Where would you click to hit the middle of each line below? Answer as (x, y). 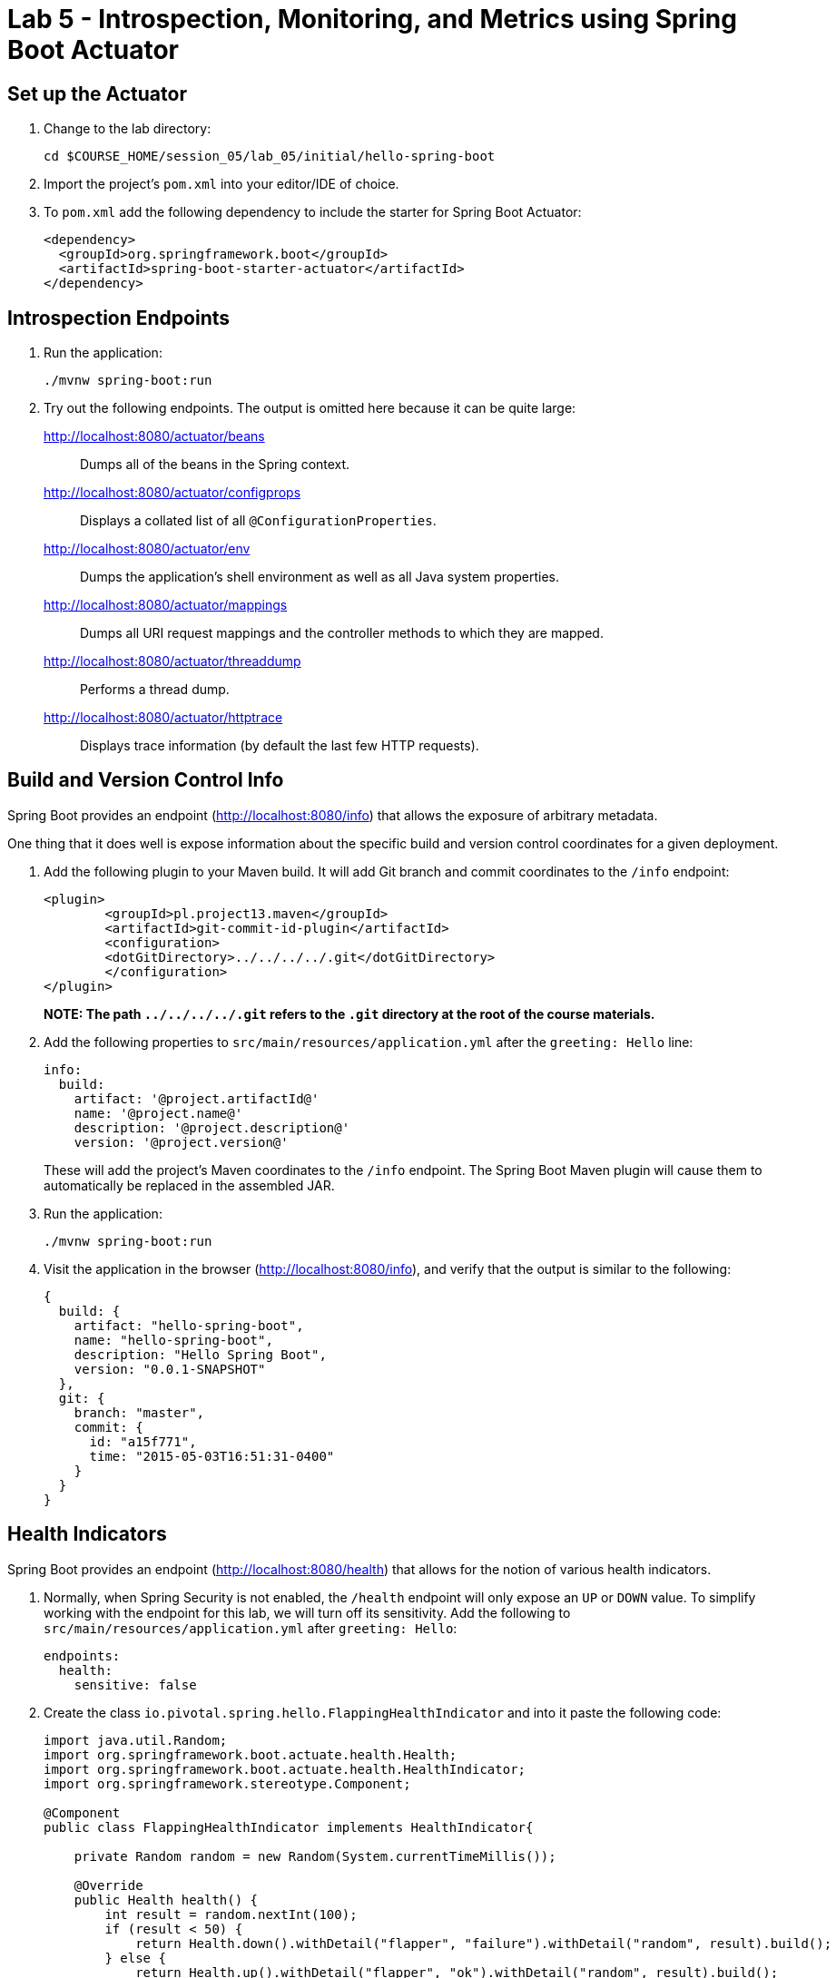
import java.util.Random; (136, 1740)
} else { (135, 1958)
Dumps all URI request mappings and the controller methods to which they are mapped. (342, 633)
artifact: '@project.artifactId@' (197, 1098)
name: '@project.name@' (158, 1113)
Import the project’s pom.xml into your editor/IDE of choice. (221, 184)
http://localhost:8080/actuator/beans (154, 436)
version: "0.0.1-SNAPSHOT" (170, 1369)
